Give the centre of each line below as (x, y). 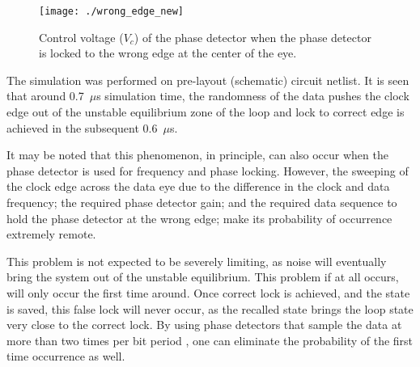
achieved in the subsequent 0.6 (82, 127)
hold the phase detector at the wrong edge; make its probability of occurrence (199, 218)
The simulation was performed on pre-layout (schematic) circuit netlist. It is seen (208, 80)
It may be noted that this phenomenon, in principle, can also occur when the (197, 155)
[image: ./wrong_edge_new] (111, 11)
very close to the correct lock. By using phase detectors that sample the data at (204, 325)
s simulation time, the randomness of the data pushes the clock (253, 96)
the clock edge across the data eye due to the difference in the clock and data (198, 186)
